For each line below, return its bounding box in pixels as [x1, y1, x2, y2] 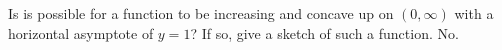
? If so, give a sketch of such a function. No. [190, 22, 459, 43]
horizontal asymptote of [8, 22, 154, 43]
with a [454, 3, 494, 23]
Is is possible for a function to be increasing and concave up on [8, 3, 394, 23]
